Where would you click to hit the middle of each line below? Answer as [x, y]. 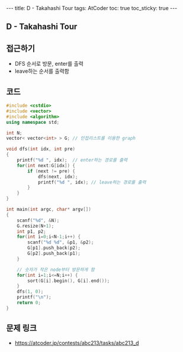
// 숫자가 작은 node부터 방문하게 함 [56, 270]
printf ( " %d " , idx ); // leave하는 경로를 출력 [92, 182]
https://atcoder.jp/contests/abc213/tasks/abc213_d [77, 343]
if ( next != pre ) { [52, 171]
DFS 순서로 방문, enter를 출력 [49, 64]
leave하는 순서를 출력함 [42, 71]
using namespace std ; [33, 122]
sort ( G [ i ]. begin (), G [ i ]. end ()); [69, 281]
